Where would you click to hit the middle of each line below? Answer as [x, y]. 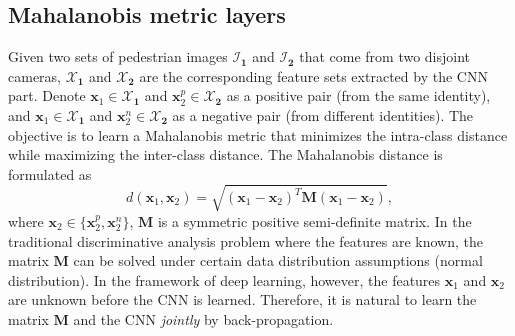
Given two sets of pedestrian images [118, 56]
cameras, [34, 75]
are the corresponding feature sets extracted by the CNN [313, 75]
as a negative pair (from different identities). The [323, 114]
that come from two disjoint [385, 56]
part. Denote [47, 95]
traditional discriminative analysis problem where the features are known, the [246, 240]
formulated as [50, 173]
